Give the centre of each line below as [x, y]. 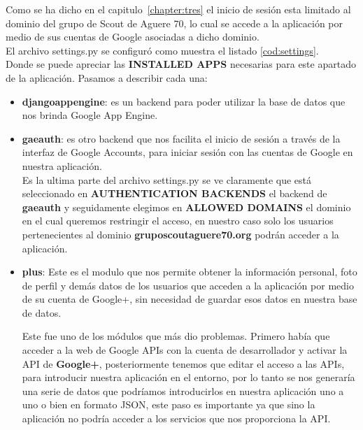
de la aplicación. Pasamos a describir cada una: [107, 77]
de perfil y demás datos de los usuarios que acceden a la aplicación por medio [188, 285]
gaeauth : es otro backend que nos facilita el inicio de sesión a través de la [181, 138]
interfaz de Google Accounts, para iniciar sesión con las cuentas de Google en [187, 152]
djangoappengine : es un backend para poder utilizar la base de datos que [184, 101]
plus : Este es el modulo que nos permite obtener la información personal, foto [190, 272]
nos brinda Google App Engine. [90, 115]
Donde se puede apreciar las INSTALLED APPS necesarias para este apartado [181, 64]
